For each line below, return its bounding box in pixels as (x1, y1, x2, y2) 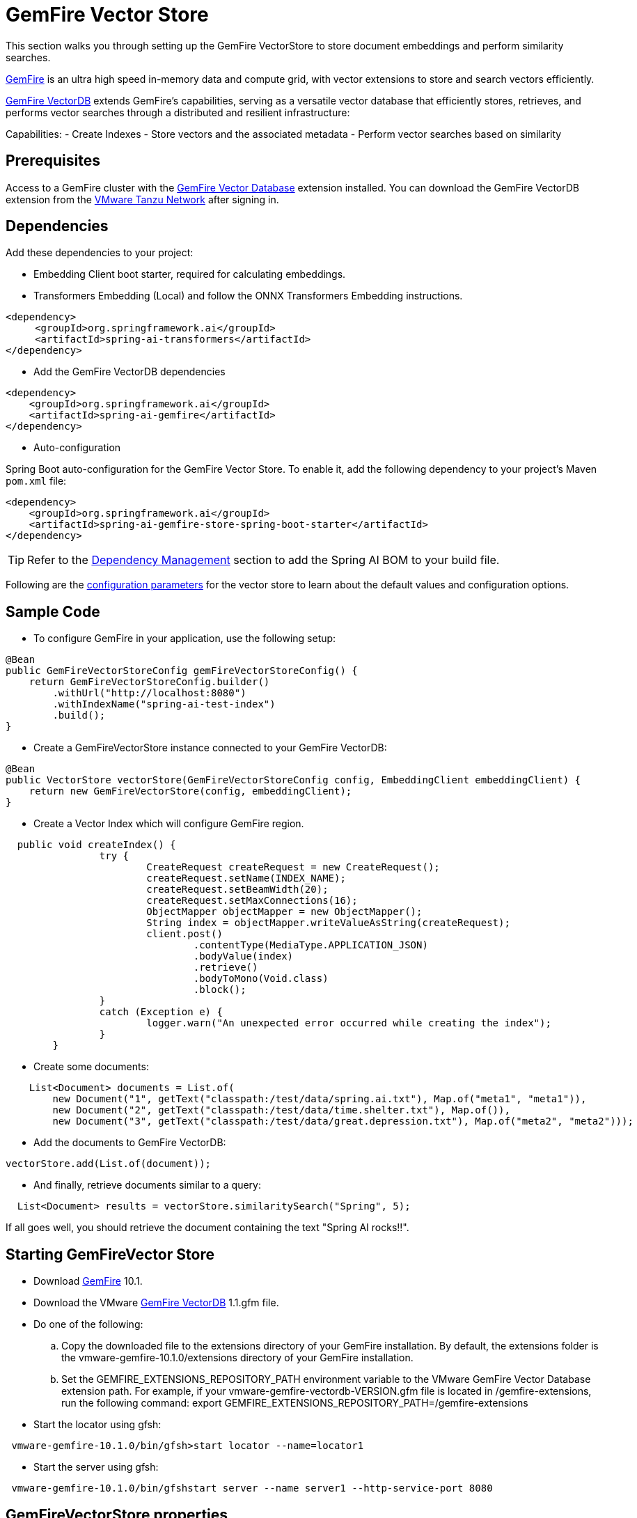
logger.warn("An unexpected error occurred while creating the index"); (146, 1017, 551, 1029)
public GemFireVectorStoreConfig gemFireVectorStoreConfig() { (6, 665, 358, 677)
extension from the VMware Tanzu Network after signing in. (6, 193, 279, 205)
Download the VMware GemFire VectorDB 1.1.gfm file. (33, 1297, 279, 1309)
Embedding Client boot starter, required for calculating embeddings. (33, 268, 346, 281)
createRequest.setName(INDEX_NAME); (146, 873, 346, 884)
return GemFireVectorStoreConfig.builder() (29, 676, 270, 688)
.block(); (193, 984, 246, 996)
